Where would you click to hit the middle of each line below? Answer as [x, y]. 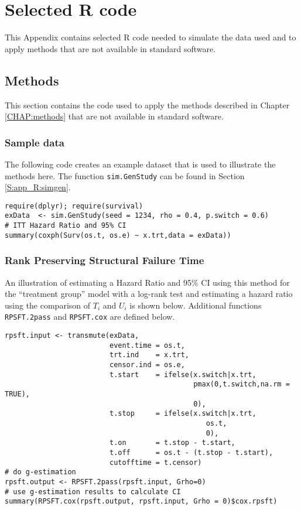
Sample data [35, 142]
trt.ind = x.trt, [149, 355]
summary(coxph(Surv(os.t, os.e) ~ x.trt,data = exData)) [118, 235]
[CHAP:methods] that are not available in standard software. [114, 116]
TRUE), [17, 394]
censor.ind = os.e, [147, 365]
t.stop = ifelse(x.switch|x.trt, [183, 414]
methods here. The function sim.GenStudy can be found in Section [125, 175]
